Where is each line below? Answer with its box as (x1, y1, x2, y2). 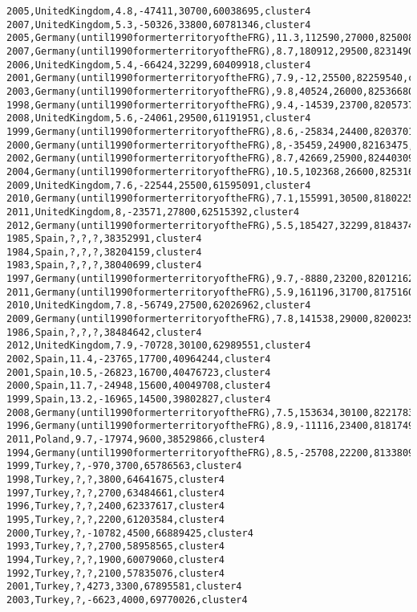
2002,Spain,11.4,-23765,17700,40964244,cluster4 (6, 353, 271, 365)
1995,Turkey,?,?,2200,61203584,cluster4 (6, 513, 225, 525)
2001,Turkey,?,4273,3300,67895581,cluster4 (6, 581, 242, 593)
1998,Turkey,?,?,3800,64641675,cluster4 (6, 473, 225, 485)
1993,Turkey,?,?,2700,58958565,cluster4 (6, 541, 225, 553)
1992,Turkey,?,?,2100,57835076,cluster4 (6, 567, 225, 579)
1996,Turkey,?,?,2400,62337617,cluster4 (6, 500, 225, 512)
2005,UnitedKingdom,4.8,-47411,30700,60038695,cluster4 (6, 6, 311, 17)
